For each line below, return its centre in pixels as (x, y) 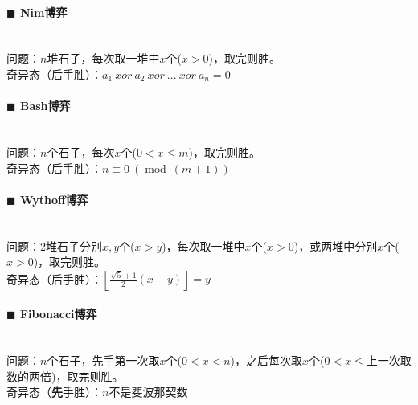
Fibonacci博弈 (58, 314)
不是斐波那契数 (148, 392)
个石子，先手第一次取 (103, 360)
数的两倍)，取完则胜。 (65, 376)
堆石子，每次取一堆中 (103, 58)
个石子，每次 (81, 151)
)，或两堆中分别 (336, 245)
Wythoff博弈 (54, 199)
